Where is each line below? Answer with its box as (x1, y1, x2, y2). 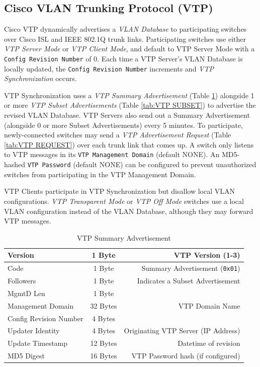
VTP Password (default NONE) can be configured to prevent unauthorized (27, 159, 256, 170)
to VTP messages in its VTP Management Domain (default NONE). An (4, 149, 220, 160)
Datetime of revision (178, 338, 240, 348)
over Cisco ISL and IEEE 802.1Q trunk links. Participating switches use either (4, 33, 246, 44)
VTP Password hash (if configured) (131, 350, 240, 361)
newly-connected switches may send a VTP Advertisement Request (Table (4, 129, 231, 140)
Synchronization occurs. (4, 73, 77, 84)
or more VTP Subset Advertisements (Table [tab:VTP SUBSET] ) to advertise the (4, 100, 256, 110)
